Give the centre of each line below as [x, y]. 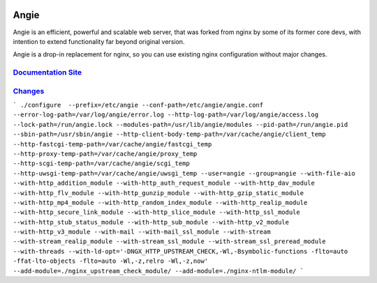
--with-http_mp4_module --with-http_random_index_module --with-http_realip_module [160, 202]
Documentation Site [47, 72]
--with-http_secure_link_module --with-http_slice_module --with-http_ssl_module [156, 212]
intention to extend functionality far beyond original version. [99, 41]
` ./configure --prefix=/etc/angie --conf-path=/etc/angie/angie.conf [138, 105]
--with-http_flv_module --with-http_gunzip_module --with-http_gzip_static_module [158, 193]
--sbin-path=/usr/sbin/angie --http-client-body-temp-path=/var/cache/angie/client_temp [169, 135]
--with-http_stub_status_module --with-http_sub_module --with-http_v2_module [151, 222]
